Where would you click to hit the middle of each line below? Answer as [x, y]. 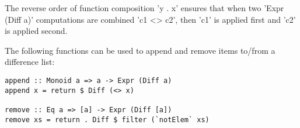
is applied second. [36, 31]
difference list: [30, 62]
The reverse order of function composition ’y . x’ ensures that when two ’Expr [144, 8]
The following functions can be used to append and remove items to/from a [140, 50]
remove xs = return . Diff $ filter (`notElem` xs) [107, 120]
